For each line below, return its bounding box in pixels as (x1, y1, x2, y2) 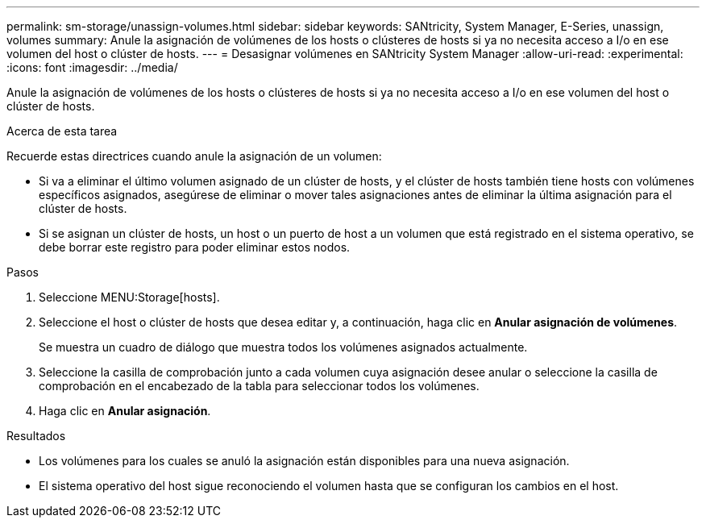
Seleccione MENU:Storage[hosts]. (39, 290, 220, 304)
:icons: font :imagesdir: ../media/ (6, 60, 178, 74)
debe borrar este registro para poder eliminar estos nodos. (39, 240, 351, 254)
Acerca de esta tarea (6, 124, 118, 138)
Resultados (6, 429, 66, 443)
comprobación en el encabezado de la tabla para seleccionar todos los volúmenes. (39, 379, 480, 393)
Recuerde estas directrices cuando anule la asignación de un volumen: (6, 149, 382, 163)
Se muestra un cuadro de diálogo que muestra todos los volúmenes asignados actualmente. (39, 340, 528, 354)
